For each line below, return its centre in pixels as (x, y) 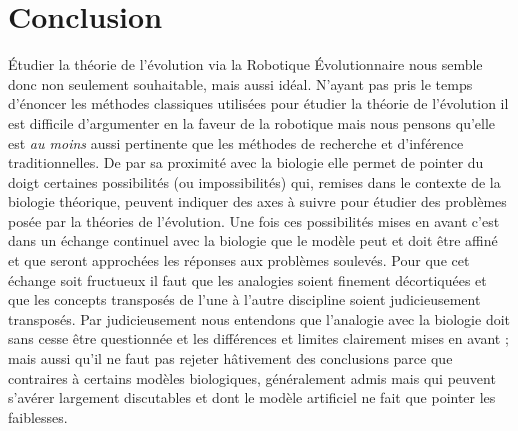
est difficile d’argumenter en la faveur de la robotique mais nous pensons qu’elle (252, 122)
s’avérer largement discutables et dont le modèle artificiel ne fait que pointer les (252, 397)
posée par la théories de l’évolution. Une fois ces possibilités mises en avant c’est (254, 220)
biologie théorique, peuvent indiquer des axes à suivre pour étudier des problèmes (257, 201)
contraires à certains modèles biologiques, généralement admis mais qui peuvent (252, 377)
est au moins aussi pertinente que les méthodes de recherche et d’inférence (236, 142)
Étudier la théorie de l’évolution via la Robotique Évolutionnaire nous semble (245, 64)
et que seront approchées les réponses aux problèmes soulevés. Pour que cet (239, 260)
